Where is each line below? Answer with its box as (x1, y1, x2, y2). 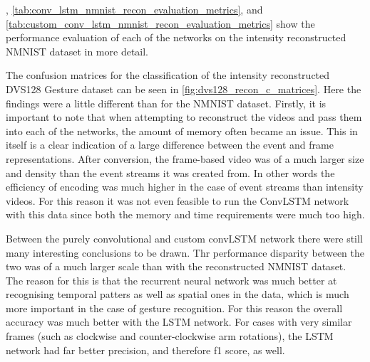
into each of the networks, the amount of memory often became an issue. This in (6, 123, 358, 138)
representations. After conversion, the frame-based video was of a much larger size (6, 151, 364, 166)
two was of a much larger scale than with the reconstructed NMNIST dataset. (6, 259, 346, 274)
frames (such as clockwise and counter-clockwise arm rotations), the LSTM (6, 329, 334, 344)
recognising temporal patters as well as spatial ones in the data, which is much (6, 287, 349, 302)
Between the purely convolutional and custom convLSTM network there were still (6, 230, 363, 245)
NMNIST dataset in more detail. (6, 43, 149, 58)
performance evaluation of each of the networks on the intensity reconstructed (6, 30, 346, 45)
